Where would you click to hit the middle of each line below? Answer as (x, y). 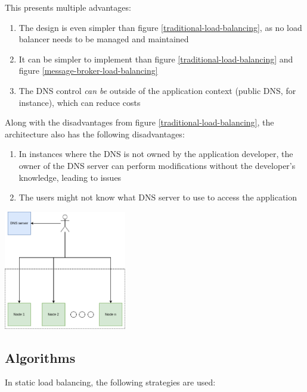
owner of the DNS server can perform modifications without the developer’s (157, 165)
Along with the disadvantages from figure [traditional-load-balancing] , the (139, 122)
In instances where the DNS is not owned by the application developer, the (156, 154)
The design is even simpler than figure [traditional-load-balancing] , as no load (160, 27)
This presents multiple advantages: (68, 7)
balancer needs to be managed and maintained (104, 39)
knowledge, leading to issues (70, 177)
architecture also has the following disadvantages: (95, 134)
